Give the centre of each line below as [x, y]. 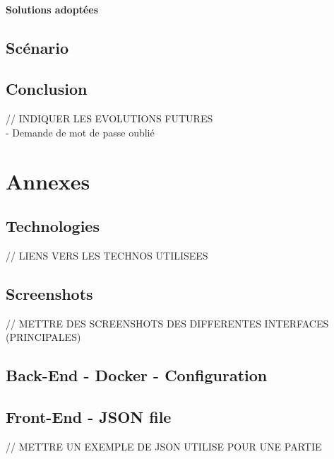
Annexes [48, 181]
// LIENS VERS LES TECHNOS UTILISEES [107, 255]
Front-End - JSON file [89, 417]
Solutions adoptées [52, 9]
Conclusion [47, 89]
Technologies [53, 226]
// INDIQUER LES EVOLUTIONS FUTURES [109, 118]
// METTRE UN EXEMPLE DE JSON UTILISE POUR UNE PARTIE [164, 446]
